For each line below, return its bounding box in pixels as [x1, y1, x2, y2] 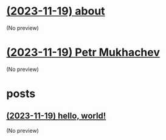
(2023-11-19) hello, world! [6, 111, 106, 121]
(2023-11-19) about [6, 4, 105, 18]
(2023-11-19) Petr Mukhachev [6, 45, 160, 59]
